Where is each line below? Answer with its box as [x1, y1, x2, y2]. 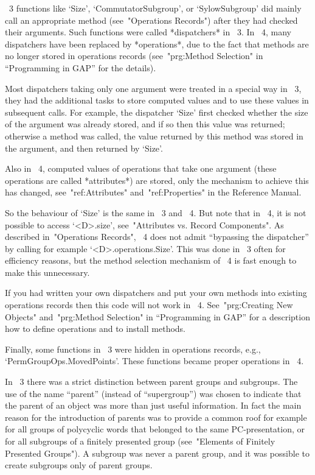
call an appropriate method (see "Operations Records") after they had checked [5, 13, 298, 26]
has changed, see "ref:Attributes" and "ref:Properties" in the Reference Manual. [5, 186, 302, 199]
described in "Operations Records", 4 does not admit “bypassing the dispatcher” [5, 230, 309, 243]
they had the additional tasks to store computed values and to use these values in [5, 94, 309, 107]
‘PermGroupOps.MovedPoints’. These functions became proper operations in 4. [5, 354, 304, 367]
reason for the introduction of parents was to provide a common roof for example [5, 410, 307, 423]
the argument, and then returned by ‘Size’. [5, 141, 163, 154]
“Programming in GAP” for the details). [5, 61, 156, 74]
